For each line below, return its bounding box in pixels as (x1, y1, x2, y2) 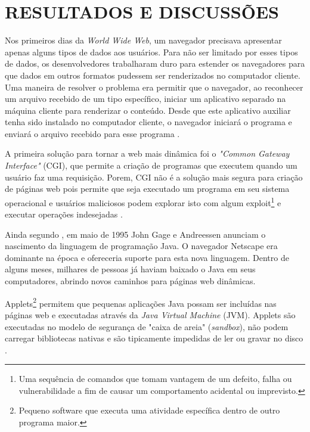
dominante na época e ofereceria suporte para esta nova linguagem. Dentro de (5, 251, 289, 263)
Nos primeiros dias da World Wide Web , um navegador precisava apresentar (5, 34, 282, 46)
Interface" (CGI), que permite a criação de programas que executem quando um (5, 159, 297, 172)
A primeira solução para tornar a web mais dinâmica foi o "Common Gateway (5, 147, 290, 160)
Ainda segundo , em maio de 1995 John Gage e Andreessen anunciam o (5, 228, 266, 240)
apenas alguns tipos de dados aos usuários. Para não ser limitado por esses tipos (5, 45, 298, 58)
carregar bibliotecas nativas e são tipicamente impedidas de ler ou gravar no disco (5, 332, 303, 344)
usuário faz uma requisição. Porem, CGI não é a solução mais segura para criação (5, 170, 303, 183)
